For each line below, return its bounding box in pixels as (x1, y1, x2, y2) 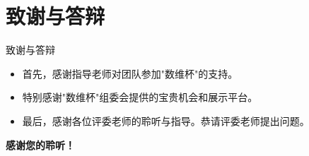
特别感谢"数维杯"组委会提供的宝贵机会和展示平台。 (22, 90, 258, 104)
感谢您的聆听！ (6, 137, 75, 152)
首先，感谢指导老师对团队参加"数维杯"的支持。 (22, 66, 238, 80)
